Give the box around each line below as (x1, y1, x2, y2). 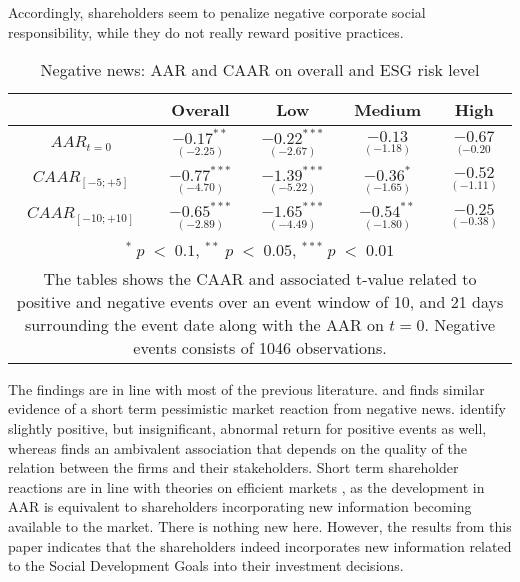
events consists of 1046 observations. (133, 335, 387, 359)
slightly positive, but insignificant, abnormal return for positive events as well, (8, 417, 487, 438)
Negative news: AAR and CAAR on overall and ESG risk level (40, 58, 480, 82)
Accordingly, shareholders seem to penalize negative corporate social (8, 2, 426, 22)
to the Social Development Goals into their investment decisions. (8, 555, 404, 576)
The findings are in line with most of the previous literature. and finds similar (8, 378, 485, 399)
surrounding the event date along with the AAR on (24, 312, 384, 336)
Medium (354, 98, 421, 122)
